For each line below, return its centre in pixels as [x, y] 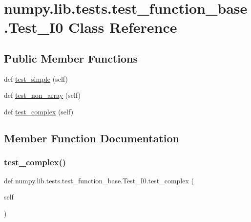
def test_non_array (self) [42, 95]
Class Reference [123, 27]
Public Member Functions [71, 58]
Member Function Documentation [92, 138]
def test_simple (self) [36, 78]
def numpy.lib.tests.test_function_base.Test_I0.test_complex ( [99, 180]
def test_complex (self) [39, 111]
